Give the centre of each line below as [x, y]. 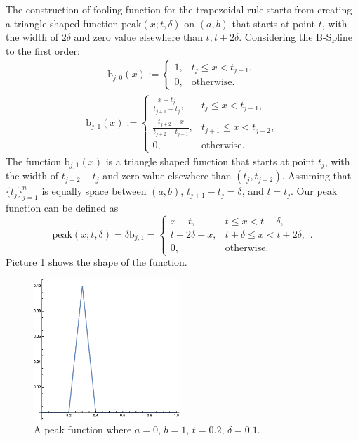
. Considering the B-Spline [296, 37]
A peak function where [83, 429]
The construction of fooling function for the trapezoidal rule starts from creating [179, 9]
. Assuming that [317, 175]
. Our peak [314, 191]
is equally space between [94, 191]
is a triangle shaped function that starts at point [210, 161]
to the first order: [43, 50]
